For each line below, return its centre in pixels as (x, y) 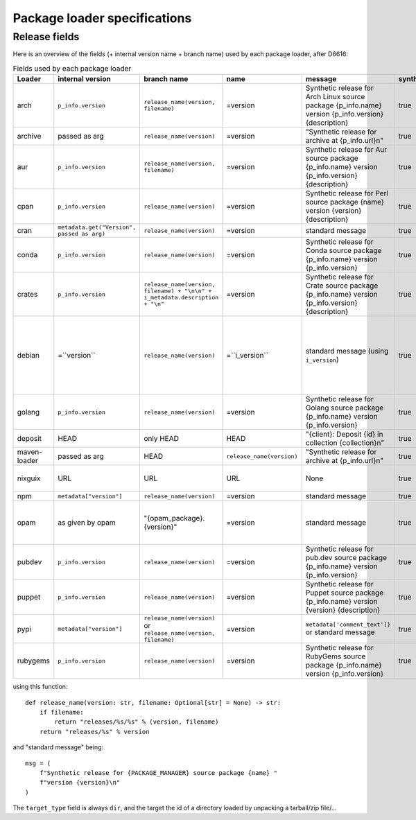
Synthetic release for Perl (347, 193)
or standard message (340, 632)
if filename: (61, 712)
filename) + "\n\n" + (177, 291)
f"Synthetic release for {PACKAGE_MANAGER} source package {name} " (158, 773)
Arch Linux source (335, 97)
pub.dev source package (346, 558)
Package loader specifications (102, 18)
